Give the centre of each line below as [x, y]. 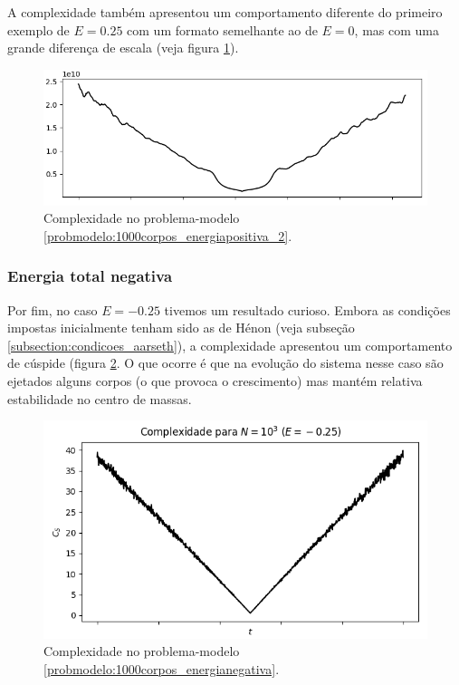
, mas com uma [397, 29]
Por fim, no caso [53, 309]
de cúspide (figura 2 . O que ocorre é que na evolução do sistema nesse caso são [225, 363]
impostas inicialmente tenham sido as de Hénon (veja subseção [181, 328]
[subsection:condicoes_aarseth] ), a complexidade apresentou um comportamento [230, 345]
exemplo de [38, 29]
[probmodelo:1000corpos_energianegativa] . [162, 668]
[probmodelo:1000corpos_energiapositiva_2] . [168, 235]
